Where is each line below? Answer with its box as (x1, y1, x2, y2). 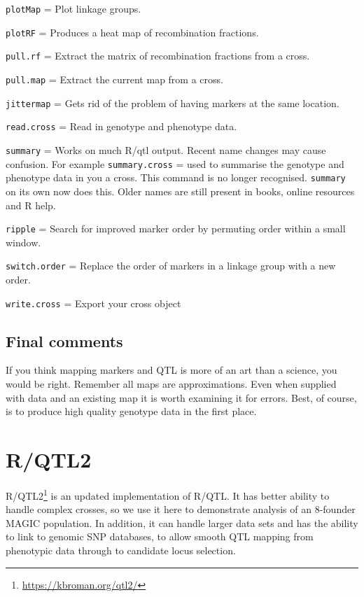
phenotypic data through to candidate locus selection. (6, 542, 236, 557)
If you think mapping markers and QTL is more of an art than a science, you (6, 363, 337, 377)
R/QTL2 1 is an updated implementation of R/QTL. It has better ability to (6, 486, 330, 503)
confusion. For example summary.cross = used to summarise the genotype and (6, 156, 344, 171)
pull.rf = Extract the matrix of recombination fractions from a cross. (6, 48, 310, 63)
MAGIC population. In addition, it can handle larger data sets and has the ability (6, 515, 358, 530)
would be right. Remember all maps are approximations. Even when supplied (6, 377, 337, 391)
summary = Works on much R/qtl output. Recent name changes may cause (6, 142, 326, 157)
